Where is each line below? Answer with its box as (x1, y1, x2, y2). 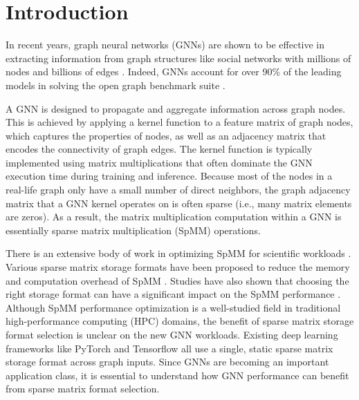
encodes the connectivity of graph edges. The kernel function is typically (6, 142, 313, 156)
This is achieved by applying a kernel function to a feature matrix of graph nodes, (6, 115, 353, 129)
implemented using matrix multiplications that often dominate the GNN (6, 155, 313, 169)
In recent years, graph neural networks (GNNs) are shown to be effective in (6, 37, 325, 52)
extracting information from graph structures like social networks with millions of (6, 50, 351, 65)
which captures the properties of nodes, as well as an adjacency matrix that (6, 128, 326, 142)
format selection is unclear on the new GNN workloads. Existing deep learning (6, 327, 338, 341)
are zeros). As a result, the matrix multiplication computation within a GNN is (6, 209, 342, 224)
